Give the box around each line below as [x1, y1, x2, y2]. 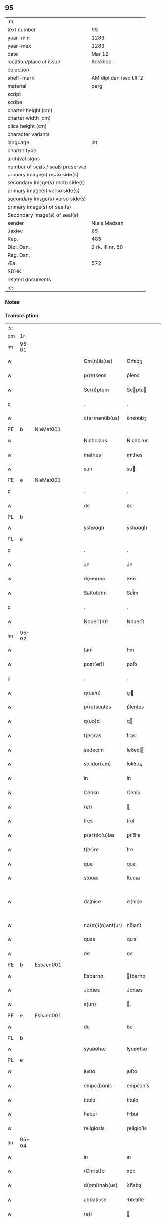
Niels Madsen [91, 219, 124, 226]
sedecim [83, 746, 104, 753]
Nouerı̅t [126, 618, 145, 625]
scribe [7, 99, 22, 106]
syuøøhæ [83, 1045, 106, 1052]
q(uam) [83, 689, 101, 696]
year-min [7, 34, 30, 41]
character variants [7, 131, 50, 138]
